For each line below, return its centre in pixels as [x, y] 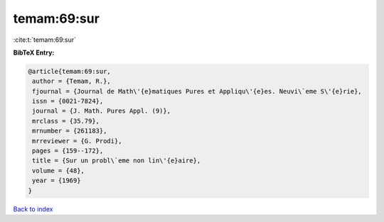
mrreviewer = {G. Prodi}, [77, 141]
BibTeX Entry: [34, 52]
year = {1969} [57, 181]
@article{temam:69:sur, [70, 71]
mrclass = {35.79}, [66, 121]
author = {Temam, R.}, [72, 81]
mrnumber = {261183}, [70, 131]
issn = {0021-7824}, [68, 101]
